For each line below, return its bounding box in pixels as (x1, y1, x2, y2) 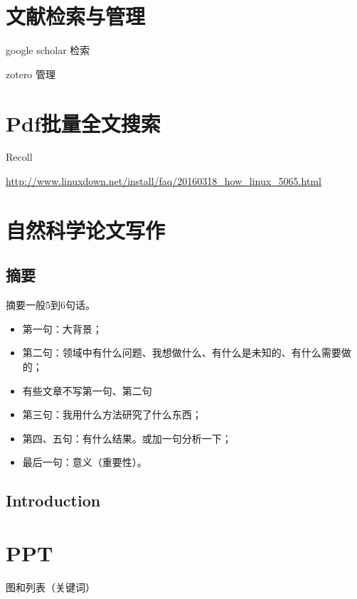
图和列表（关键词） (6, 579, 95, 594)
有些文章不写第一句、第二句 (22, 383, 152, 398)
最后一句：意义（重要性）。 (22, 455, 147, 470)
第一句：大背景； (22, 321, 102, 336)
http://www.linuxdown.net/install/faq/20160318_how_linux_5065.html (6, 174, 321, 189)
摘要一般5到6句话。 (6, 297, 95, 312)
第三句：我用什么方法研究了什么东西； (22, 407, 202, 422)
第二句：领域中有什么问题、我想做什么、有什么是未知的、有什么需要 (22, 345, 341, 360)
